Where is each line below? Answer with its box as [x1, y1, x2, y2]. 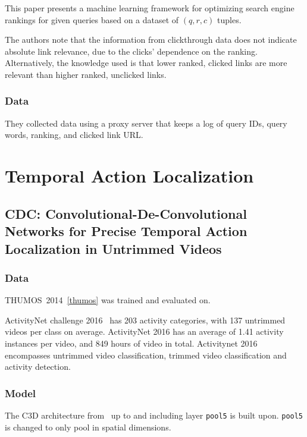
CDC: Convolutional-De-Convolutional [5, 204, 247, 222]
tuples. [217, 13, 242, 26]
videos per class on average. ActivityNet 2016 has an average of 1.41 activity [5, 325, 284, 338]
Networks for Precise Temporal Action [5, 222, 248, 240]
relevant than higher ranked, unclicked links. [5, 68, 167, 80]
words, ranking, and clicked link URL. [5, 128, 143, 141]
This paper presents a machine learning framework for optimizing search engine [5, 2, 295, 14]
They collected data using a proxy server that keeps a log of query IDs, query [5, 117, 287, 129]
